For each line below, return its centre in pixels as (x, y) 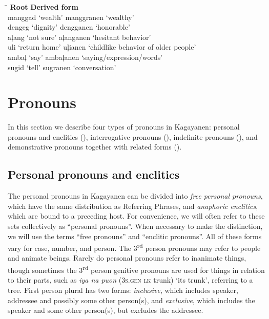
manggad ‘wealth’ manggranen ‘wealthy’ (71, 17)
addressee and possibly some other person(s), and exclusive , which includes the (131, 300)
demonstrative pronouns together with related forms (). (95, 147)
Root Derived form (44, 7)
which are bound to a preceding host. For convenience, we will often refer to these (136, 216)
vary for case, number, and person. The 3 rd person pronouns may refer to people (134, 247)
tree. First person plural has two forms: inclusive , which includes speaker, (123, 290)
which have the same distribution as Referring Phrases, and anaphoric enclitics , (133, 206)
